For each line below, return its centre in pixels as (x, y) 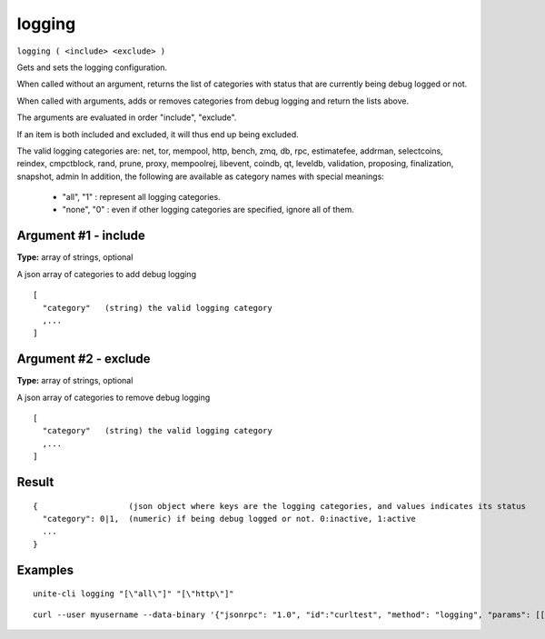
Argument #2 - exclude (84, 359)
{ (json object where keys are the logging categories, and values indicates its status (280, 506)
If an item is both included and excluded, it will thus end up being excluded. (158, 134)
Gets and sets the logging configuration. (92, 67)
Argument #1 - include (81, 236)
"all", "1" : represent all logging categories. (142, 197)
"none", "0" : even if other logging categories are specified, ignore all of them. (208, 210)
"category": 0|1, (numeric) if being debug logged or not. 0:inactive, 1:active (229, 519)
